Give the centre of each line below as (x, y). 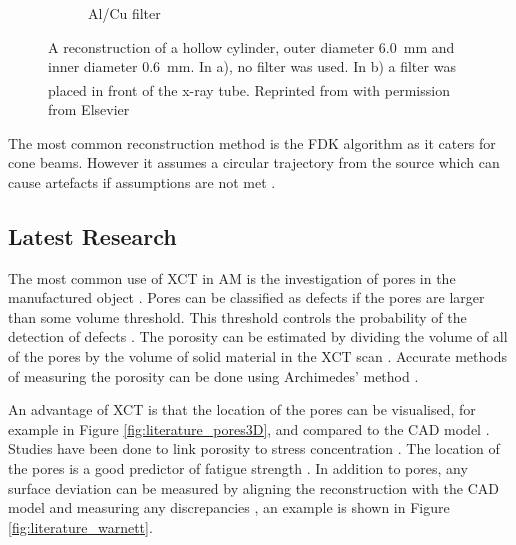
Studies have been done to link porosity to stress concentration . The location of (254, 448)
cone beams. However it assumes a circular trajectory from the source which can (254, 162)
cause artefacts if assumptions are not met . (142, 181)
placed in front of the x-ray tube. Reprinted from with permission (249, 89)
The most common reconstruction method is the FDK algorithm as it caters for (252, 142)
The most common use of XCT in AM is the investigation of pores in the (232, 277)
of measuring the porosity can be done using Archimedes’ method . (213, 375)
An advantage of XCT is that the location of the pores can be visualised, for (242, 409)
